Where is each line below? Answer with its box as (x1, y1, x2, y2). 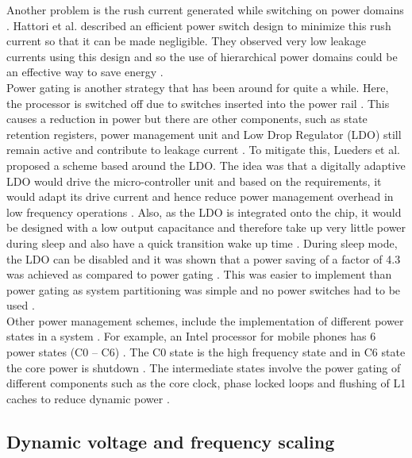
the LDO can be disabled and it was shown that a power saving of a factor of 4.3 (6, 250, 401, 267)
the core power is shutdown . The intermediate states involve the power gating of (6, 359, 401, 375)
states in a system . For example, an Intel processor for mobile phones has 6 (6, 328, 376, 344)
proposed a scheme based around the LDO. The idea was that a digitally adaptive (6, 156, 406, 173)
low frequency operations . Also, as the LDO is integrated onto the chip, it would (6, 203, 402, 220)
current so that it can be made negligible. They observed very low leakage (6, 33, 366, 49)
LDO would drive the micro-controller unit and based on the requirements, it (6, 172, 382, 189)
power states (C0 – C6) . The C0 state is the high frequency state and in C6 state (6, 344, 406, 360)
